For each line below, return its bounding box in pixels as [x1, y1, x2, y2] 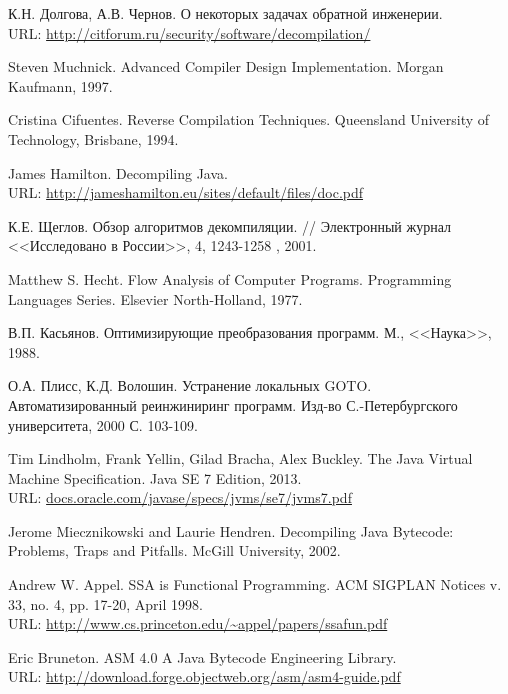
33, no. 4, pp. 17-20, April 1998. [8, 593, 203, 614]
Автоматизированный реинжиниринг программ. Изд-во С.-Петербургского [8, 394, 458, 415]
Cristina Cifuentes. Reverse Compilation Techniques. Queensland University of [8, 109, 490, 130]
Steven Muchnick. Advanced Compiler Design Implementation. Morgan [8, 56, 444, 77]
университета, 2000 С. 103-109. [8, 414, 198, 435]
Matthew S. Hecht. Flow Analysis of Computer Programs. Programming [8, 268, 452, 289]
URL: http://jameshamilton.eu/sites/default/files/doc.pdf [8, 182, 364, 203]
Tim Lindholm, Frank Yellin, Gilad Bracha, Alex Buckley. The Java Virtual [8, 448, 473, 469]
